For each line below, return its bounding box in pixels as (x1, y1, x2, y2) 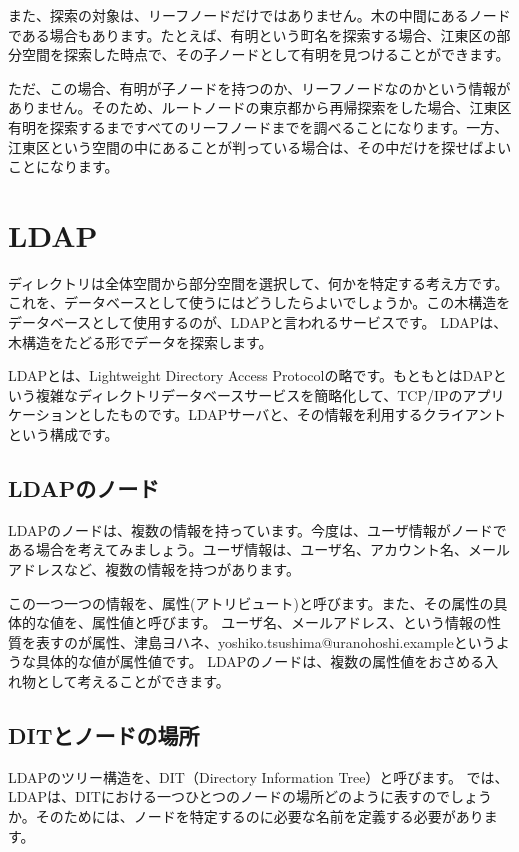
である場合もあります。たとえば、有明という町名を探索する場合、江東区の (8, 24, 497, 45)
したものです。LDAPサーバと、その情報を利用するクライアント (91, 404, 507, 425)
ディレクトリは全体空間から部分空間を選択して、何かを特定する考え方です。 (8, 272, 509, 293)
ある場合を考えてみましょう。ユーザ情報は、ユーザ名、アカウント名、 (8, 539, 468, 560)
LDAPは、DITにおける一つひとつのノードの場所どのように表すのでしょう (8, 786, 492, 807)
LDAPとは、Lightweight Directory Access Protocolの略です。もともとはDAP (8, 365, 493, 386)
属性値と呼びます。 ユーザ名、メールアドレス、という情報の (91, 612, 487, 633)
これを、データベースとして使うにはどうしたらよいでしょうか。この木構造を (8, 292, 511, 313)
